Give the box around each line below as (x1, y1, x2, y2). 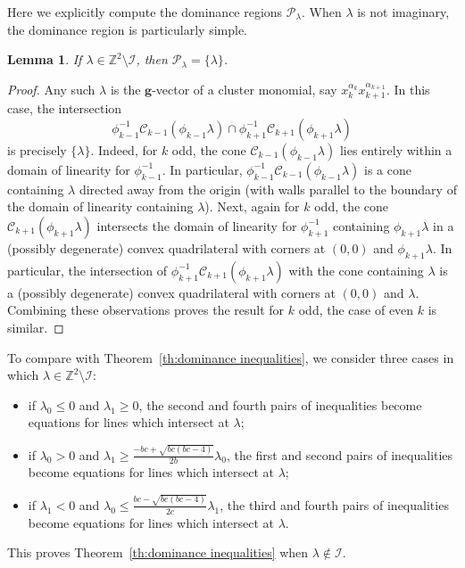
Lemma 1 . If (7, 50, 82, 69)
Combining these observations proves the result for (7, 300, 285, 319)
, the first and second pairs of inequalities (226, 445, 453, 464)
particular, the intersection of (7, 260, 168, 279)
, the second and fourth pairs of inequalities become (138, 395, 422, 414)
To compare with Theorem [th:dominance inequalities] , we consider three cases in (7, 348, 454, 366)
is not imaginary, (357, 3, 450, 21)
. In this (386, 79, 430, 98)
